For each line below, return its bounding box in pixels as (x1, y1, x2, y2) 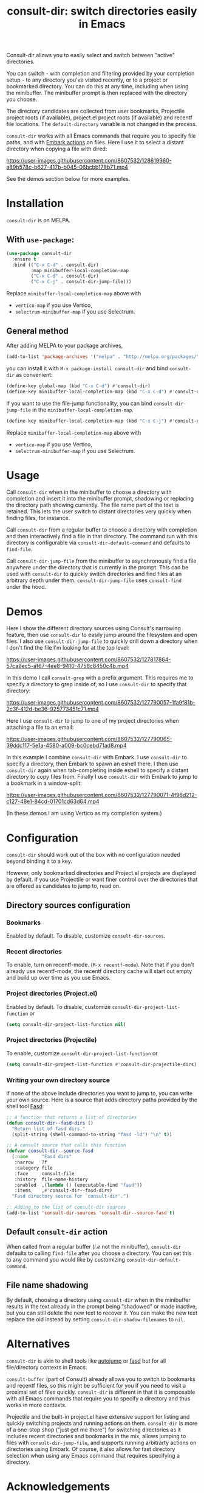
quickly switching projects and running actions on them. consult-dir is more (6, 1419, 198, 1427)
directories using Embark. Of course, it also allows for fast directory (6, 1445, 175, 1453)
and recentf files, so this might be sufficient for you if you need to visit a (6, 1382, 186, 1389)
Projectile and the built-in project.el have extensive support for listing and (6, 1413, 190, 1420)
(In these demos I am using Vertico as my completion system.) (6, 810, 162, 817)
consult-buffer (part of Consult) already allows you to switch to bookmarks (6, 1375, 195, 1383)
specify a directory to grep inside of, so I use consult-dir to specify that (6, 681, 187, 688)
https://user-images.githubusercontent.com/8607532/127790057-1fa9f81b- (6, 699, 195, 706)
